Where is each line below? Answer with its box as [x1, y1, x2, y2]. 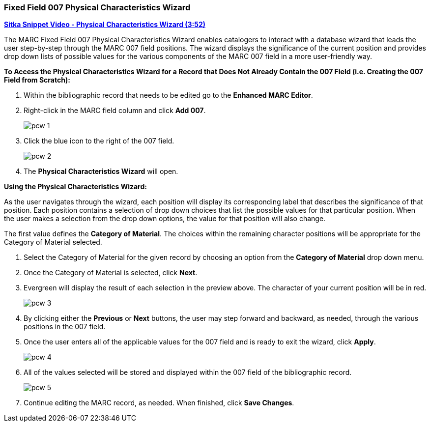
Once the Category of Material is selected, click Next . [24, 268, 198, 277]
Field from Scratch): [4, 76, 70, 85]
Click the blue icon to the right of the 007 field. [24, 137, 174, 145]
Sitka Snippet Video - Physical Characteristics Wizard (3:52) [4, 20, 206, 29]
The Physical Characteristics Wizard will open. [24, 167, 178, 176]
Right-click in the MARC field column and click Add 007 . [24, 106, 206, 115]
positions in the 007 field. [24, 322, 106, 331]
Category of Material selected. [4, 238, 102, 247]
